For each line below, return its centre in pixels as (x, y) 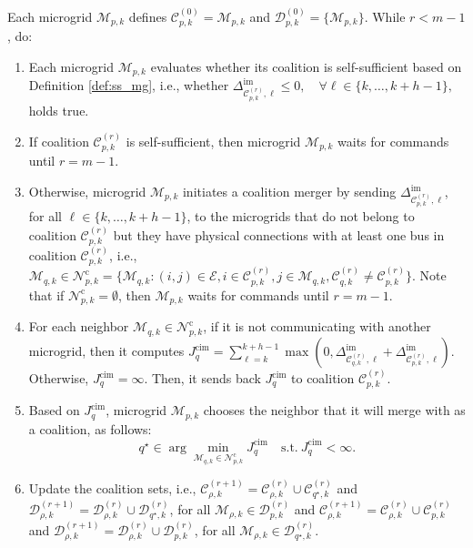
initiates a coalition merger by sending (289, 191)
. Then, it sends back (202, 378)
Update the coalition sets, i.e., (112, 487)
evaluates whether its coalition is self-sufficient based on (306, 66)
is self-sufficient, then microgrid (213, 141)
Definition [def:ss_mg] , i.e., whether (129, 85)
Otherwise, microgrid (87, 191)
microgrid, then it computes (106, 351)
